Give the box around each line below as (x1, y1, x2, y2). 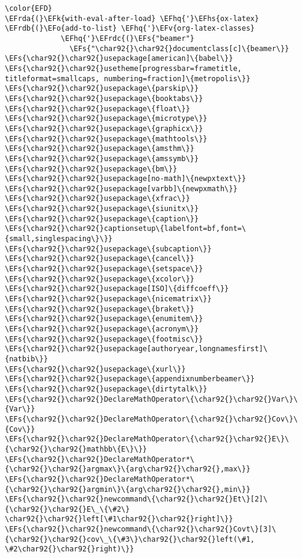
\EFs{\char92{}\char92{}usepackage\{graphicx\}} (5, 124, 203, 133)
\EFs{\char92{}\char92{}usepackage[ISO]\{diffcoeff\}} (5, 284, 229, 293)
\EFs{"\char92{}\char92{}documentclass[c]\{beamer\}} (69, 44, 289, 53)
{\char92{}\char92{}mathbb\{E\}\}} (5, 444, 147, 453)
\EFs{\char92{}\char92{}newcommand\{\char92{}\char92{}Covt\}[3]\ (5, 525, 277, 534)
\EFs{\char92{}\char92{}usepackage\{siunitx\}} (5, 204, 199, 213)
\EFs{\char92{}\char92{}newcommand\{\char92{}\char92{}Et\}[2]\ (5, 495, 268, 504)
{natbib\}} (5, 354, 48, 363)
